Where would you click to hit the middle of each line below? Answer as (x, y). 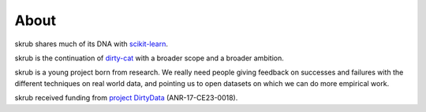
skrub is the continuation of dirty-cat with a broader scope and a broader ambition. (149, 58)
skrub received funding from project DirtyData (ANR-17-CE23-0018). (126, 98)
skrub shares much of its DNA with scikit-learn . (92, 44)
